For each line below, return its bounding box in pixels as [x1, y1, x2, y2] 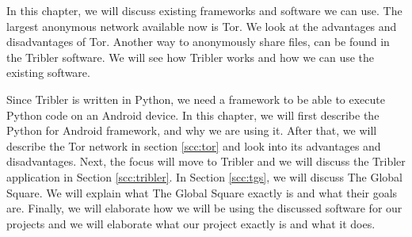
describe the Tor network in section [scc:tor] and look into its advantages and [6, 137, 381, 154]
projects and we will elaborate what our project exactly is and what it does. [6, 215, 376, 231]
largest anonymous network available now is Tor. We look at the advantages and [6, 17, 397, 34]
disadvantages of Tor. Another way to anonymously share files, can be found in [6, 33, 390, 50]
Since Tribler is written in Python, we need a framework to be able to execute [6, 90, 386, 107]
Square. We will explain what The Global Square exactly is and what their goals [6, 184, 398, 201]
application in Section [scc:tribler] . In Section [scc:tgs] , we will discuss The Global [6, 168, 403, 185]
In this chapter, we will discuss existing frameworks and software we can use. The [6, 2, 402, 18]
